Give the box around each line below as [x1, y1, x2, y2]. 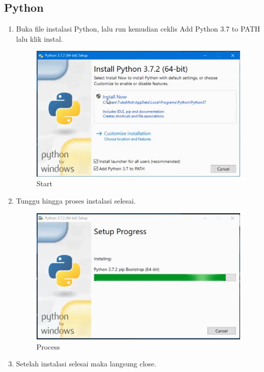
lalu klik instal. [16, 33, 63, 44]
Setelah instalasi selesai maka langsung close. [16, 358, 157, 369]
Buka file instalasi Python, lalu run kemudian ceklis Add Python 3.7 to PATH [16, 23, 260, 34]
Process [36, 341, 60, 352]
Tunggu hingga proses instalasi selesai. [16, 195, 136, 206]
